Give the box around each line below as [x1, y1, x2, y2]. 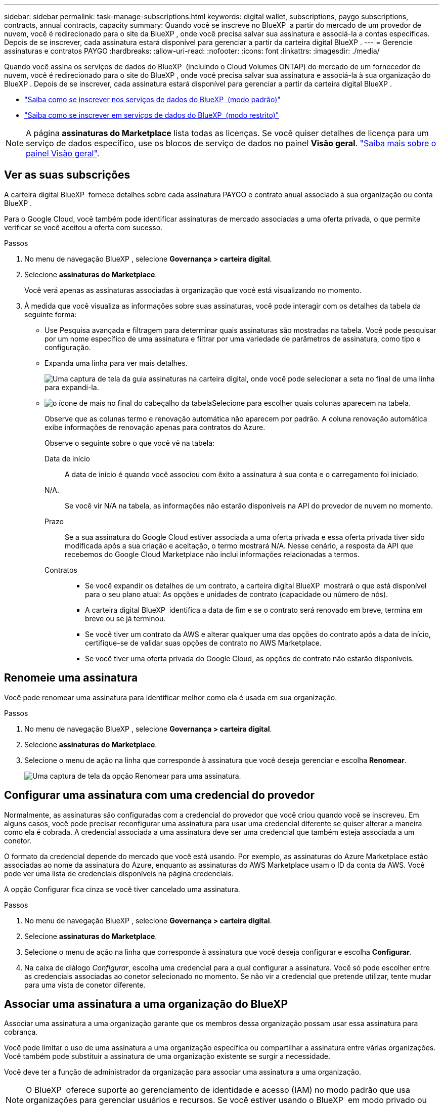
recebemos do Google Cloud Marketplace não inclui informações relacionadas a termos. [65, 549, 360, 559]
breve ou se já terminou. [85, 614, 166, 623]
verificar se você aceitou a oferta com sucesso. [4, 223, 163, 232]
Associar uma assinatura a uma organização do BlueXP [4, 997, 288, 1010]
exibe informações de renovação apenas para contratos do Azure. [45, 422, 265, 432]
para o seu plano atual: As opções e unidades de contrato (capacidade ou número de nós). [85, 589, 388, 599]
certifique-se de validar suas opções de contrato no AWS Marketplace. [85, 638, 322, 647]
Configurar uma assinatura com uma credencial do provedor [4, 789, 315, 802]
